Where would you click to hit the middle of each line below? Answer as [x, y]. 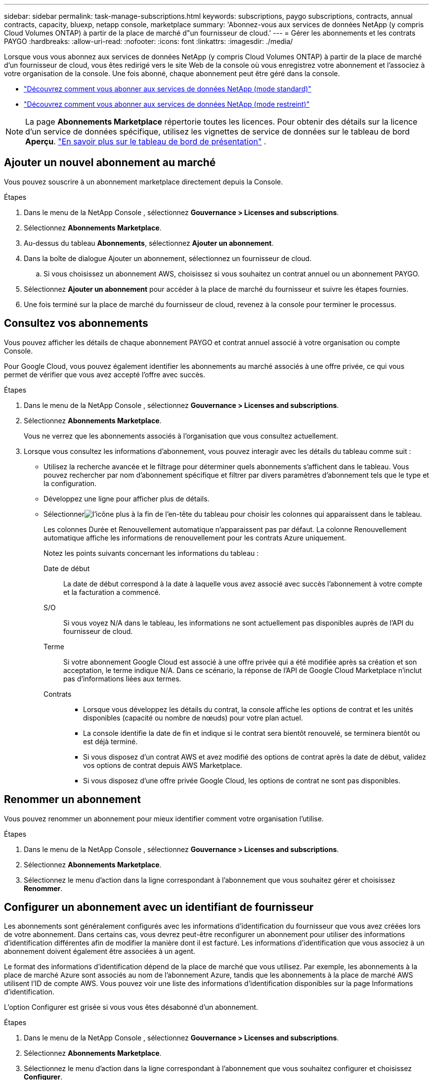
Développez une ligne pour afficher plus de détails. [127, 498]
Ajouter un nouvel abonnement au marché [110, 163]
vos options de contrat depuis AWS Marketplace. [163, 765]
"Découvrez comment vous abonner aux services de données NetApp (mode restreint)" [167, 104]
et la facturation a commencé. [112, 592]
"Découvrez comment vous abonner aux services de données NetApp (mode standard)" [168, 89]
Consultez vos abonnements [76, 323]
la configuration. [70, 483]
